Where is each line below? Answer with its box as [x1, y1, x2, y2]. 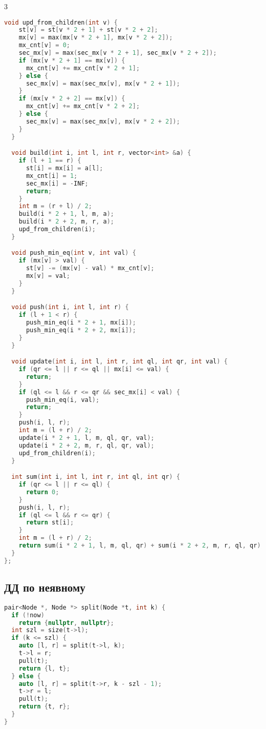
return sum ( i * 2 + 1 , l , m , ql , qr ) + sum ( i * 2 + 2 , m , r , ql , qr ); [18, 542, 264, 549]
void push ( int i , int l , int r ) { [11, 303, 129, 311]
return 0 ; [26, 488, 59, 496]
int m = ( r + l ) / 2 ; [18, 202, 92, 210]
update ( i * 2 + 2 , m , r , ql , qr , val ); [18, 441, 154, 449]
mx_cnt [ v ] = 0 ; [18, 42, 70, 49]
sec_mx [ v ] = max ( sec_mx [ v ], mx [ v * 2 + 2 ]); [26, 117, 180, 125]
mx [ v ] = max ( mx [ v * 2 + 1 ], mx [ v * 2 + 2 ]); [18, 34, 173, 42]
